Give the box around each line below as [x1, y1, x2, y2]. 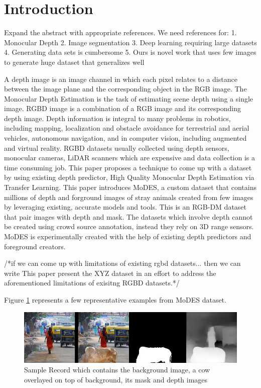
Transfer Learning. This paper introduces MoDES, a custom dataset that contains [4, 182, 256, 192]
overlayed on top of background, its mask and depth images [24, 374, 208, 384]
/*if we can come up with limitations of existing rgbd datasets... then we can [4, 258, 241, 268]
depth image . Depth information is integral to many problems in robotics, [4, 113, 231, 123]
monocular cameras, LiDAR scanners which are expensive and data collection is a [4, 152, 255, 163]
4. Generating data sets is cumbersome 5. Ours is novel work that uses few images [4, 47, 256, 57]
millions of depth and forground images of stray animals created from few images [4, 191, 253, 202]
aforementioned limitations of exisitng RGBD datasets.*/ [4, 277, 180, 288]
